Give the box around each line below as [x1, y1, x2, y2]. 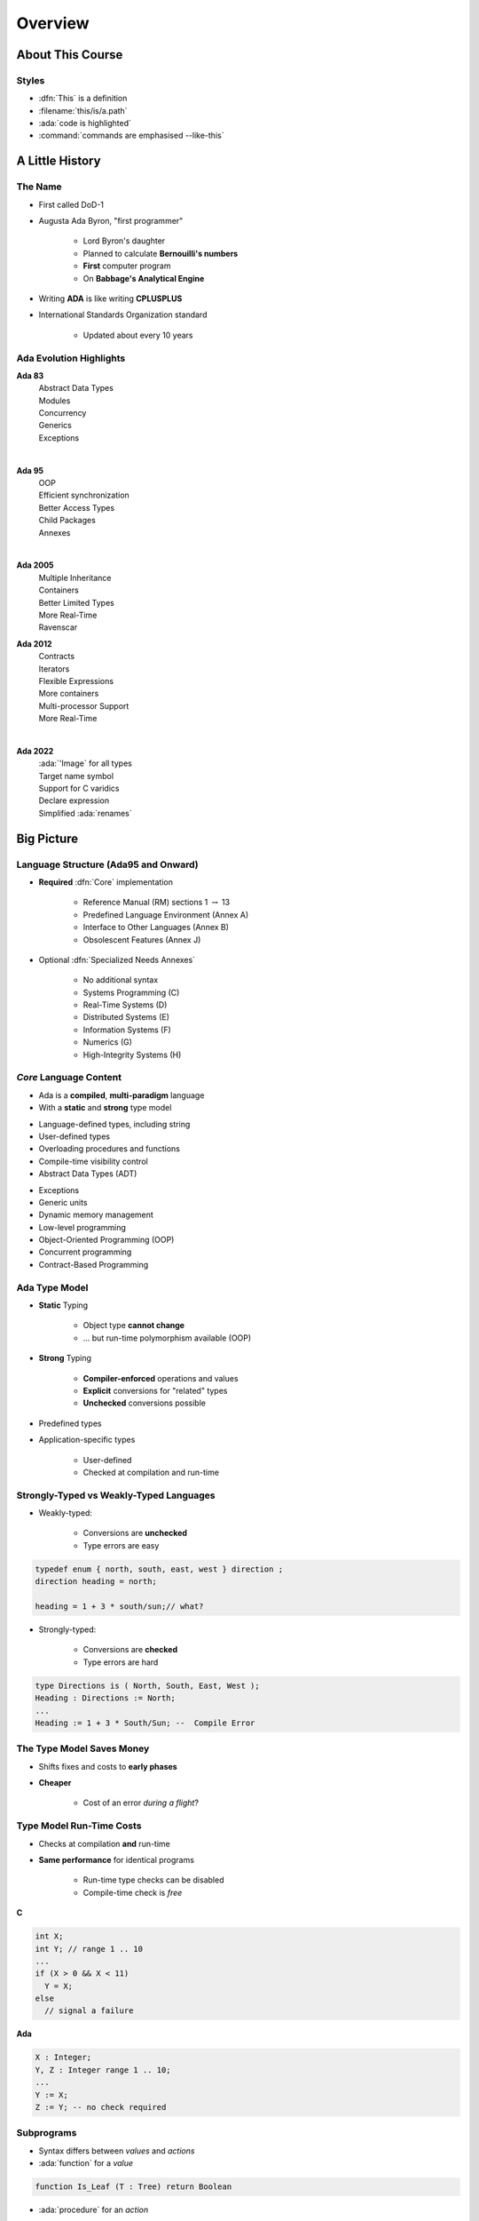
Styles [16, 74, 45, 86]
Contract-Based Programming [38, 1259, 149, 1270]
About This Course [16, 47, 123, 62]
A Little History [16, 154, 101, 169]
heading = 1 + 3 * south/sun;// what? [35, 1601, 204, 1612]
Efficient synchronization [38, 490, 130, 501]
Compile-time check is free [82, 1887, 183, 1898]
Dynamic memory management [38, 1209, 154, 1221]
